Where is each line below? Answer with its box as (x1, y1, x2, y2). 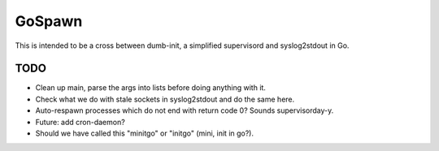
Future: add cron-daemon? (35, 117, 125, 127)
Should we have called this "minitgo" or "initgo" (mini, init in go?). (35, 128, 254, 138)
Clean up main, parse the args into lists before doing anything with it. (35, 83, 266, 93)
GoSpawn (15, 12, 83, 30)
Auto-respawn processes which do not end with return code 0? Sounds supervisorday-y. (35, 106, 334, 115)
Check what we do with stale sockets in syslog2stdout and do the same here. (35, 94, 295, 104)
